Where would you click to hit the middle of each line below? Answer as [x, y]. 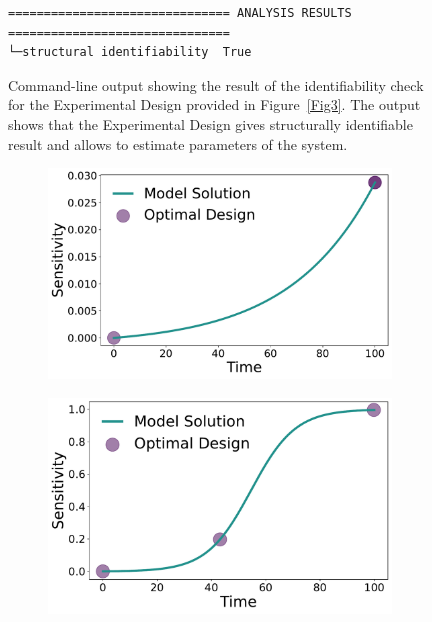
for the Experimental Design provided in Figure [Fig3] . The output [214, 104]
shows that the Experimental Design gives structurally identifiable [210, 123]
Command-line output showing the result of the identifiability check [216, 84]
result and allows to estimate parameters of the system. [178, 143]
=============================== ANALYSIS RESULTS [180, 13]
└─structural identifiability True [130, 52]
